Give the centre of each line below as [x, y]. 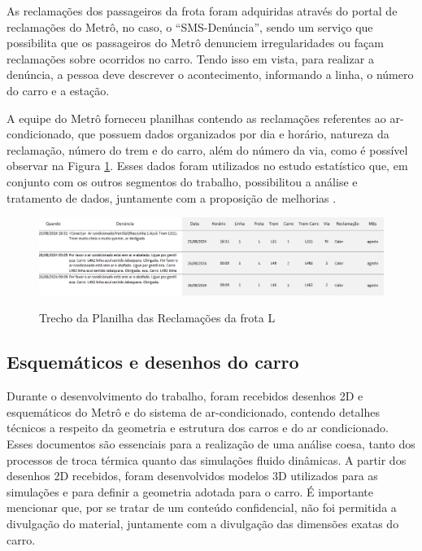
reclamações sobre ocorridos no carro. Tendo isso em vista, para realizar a [190, 58]
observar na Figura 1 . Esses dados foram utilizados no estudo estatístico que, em [207, 166]
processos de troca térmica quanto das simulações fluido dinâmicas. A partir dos [207, 459]
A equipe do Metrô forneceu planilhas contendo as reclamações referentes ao [196, 118]
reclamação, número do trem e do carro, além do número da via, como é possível [207, 149]
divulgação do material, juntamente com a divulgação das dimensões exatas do [203, 523]
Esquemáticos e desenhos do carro [153, 362]
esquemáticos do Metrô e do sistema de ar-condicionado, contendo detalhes [193, 411]
